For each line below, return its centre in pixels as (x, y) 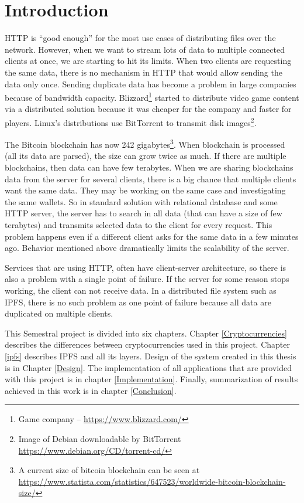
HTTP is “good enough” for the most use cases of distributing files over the (140, 38)
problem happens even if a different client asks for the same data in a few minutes (152, 236)
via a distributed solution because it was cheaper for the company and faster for (148, 109)
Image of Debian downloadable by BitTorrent (100, 438)
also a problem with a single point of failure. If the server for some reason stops (147, 279)
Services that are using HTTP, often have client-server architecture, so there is (146, 267)
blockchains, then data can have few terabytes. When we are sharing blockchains (149, 167)
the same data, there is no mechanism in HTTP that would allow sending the (144, 72)
